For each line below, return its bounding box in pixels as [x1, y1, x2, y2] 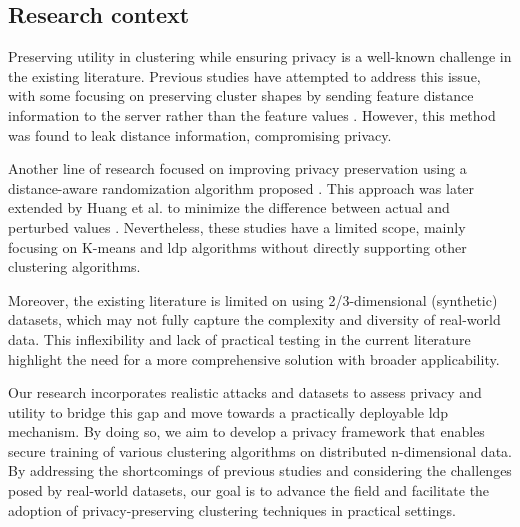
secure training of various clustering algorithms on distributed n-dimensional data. [8, 440, 512, 461]
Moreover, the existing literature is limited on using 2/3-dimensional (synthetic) [8, 289, 498, 310]
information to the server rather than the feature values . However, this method [8, 104, 496, 125]
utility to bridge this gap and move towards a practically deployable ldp [8, 401, 449, 422]
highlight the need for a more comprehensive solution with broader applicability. [8, 348, 500, 369]
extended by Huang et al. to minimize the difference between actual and [8, 197, 450, 218]
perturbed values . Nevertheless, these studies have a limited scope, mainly [8, 216, 466, 237]
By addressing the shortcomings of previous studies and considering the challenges [8, 460, 512, 481]
